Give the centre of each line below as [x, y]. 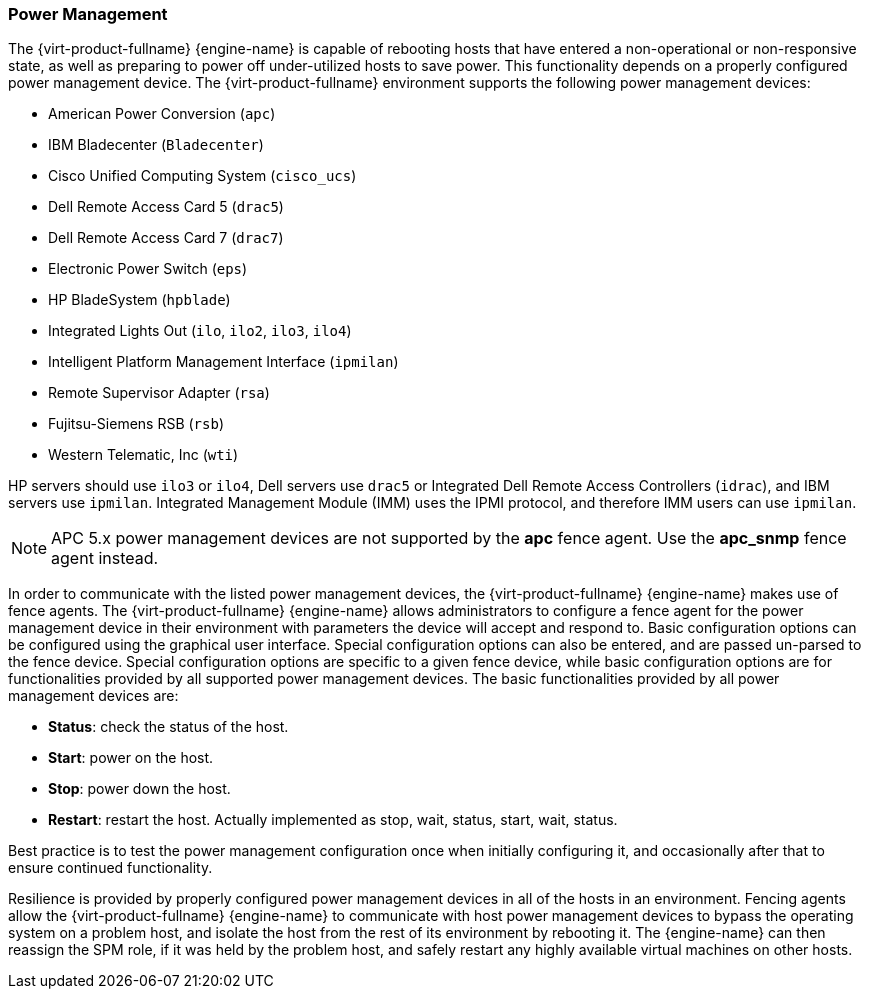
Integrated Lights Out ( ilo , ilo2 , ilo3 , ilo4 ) [200, 331]
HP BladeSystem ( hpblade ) [139, 300]
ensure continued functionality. [110, 868]
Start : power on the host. [131, 758]
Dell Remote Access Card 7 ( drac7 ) [166, 238]
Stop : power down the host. [139, 789]
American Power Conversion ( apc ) [162, 114]
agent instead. [105, 558]
